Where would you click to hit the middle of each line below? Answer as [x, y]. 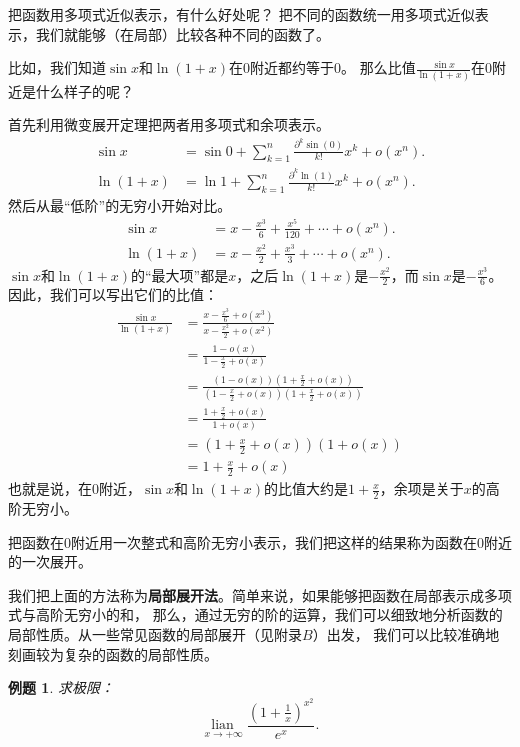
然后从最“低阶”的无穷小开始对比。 [120, 205]
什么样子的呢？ [84, 90]
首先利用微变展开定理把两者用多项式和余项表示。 [169, 124]
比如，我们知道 [57, 67]
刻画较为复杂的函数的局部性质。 [113, 653]
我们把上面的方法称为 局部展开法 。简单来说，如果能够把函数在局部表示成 [246, 594]
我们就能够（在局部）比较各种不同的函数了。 [182, 33]
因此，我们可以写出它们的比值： [113, 294]
